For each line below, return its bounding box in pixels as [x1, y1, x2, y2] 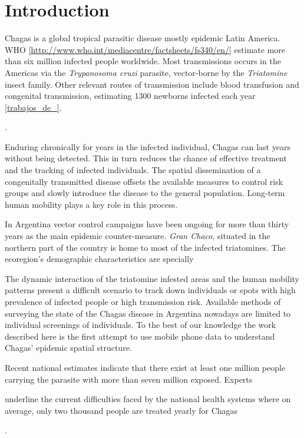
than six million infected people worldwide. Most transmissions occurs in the [5, 55, 281, 67]
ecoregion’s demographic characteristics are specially [5, 253, 194, 265]
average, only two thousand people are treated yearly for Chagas [5, 404, 238, 416]
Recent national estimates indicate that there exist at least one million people [5, 361, 286, 373]
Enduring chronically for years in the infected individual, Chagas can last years [5, 140, 290, 152]
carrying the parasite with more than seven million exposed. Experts [5, 373, 253, 385]
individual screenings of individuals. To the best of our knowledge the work [5, 318, 276, 331]
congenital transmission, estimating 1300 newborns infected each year [5, 89, 256, 102]
